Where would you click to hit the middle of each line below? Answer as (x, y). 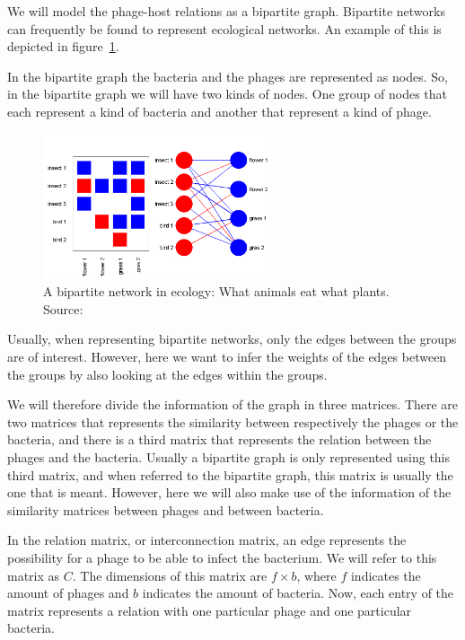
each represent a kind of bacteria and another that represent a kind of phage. (219, 111)
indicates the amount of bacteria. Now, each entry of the (298, 593)
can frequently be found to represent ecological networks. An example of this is (224, 28)
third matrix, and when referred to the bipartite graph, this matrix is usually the (230, 474)
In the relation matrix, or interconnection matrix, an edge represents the (207, 540)
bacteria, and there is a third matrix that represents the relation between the (219, 439)
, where (316, 575)
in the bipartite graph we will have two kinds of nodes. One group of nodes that (227, 94)
